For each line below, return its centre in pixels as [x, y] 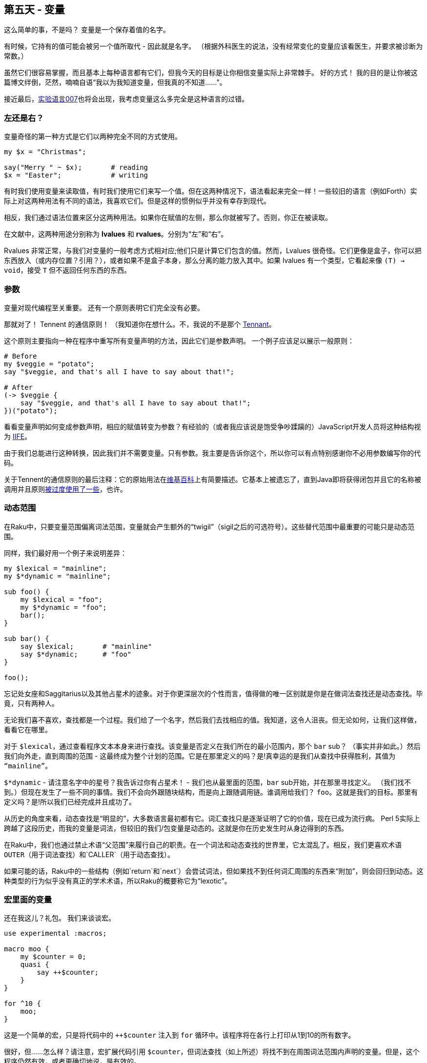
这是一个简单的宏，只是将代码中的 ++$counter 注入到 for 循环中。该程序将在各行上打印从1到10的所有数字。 [180, 1035]
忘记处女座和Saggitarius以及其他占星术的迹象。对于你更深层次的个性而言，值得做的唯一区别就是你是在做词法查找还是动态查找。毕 [213, 693]
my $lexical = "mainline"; [55, 568]
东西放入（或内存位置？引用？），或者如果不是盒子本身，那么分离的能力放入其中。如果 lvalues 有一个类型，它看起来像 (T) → [204, 261]
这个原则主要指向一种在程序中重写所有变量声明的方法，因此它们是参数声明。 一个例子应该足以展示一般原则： [179, 341]
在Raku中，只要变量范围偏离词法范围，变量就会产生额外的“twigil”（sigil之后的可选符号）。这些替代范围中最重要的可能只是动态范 [209, 526]
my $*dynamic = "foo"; [63, 607]
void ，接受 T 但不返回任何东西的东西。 [68, 270]
